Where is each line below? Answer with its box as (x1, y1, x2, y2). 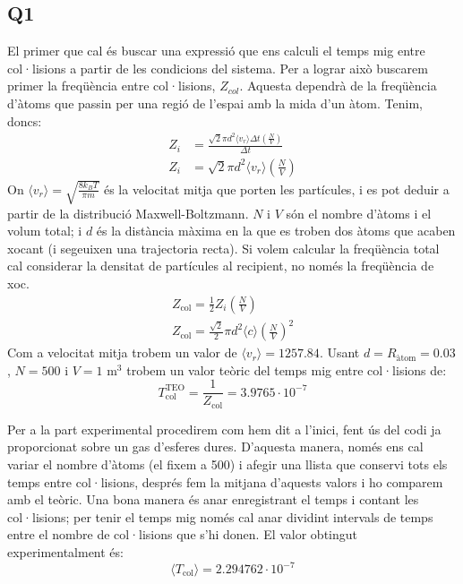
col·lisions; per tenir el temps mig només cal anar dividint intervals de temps (7, 507, 433, 526)
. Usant (319, 343, 360, 362)
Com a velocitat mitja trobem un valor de (7, 343, 237, 362)
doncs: (7, 111, 42, 130)
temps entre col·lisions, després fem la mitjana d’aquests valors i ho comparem (7, 472, 443, 491)
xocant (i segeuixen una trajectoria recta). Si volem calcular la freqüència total (7, 238, 440, 257)
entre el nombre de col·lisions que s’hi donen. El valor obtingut (7, 525, 358, 544)
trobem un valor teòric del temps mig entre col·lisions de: (126, 360, 447, 379)
